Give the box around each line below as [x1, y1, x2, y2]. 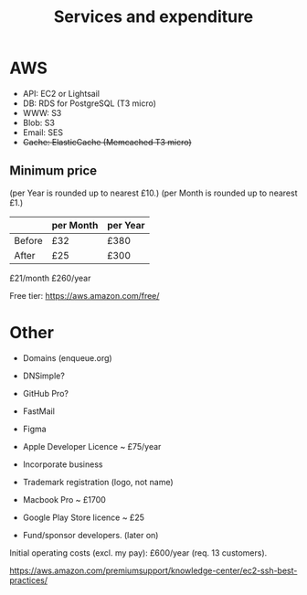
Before [14, 234, 43, 247]
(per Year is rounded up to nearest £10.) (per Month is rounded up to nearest [9, 187, 298, 198]
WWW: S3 [22, 107, 62, 118]
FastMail [22, 405, 55, 417]
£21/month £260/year [9, 272, 91, 283]
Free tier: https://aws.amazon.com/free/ [9, 290, 160, 301]
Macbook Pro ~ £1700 [22, 494, 107, 505]
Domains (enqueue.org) [22, 352, 112, 363]
